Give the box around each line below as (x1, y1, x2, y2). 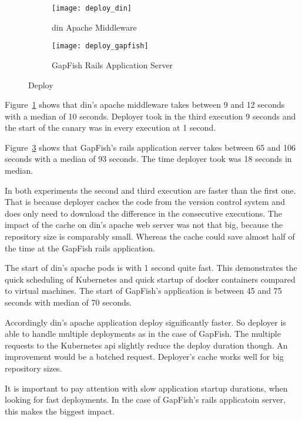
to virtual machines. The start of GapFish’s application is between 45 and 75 (5, 284, 282, 297)
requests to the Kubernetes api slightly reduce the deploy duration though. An (5, 339, 288, 351)
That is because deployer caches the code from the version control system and (5, 195, 285, 208)
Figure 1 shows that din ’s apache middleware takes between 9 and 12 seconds (5, 98, 285, 111)
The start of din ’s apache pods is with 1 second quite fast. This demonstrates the (5, 261, 297, 274)
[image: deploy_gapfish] (52, 42, 149, 51)
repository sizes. (5, 362, 62, 374)
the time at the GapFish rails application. (5, 241, 156, 254)
